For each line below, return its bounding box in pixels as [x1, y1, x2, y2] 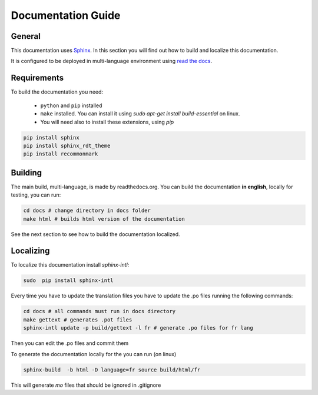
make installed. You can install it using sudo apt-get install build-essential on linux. [40, 110, 240, 117]
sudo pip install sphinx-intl [23, 277, 114, 284]
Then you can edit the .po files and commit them [11, 340, 129, 347]
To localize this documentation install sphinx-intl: [11, 261, 130, 268]
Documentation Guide [11, 9, 121, 22]
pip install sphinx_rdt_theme [23, 142, 111, 149]
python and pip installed [40, 102, 102, 109]
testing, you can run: [11, 191, 61, 198]
